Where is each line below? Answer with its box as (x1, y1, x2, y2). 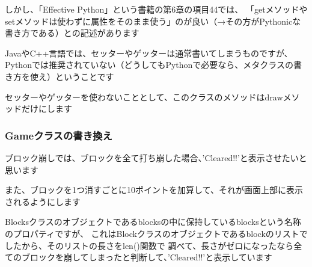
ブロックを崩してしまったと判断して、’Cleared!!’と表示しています (21, 251, 272, 263)
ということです (55, 70, 114, 82)
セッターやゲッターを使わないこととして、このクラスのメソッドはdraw (5, 90, 283, 103)
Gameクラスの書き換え (5, 127, 112, 143)
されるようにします (5, 195, 81, 207)
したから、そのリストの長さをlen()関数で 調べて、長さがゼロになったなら (5, 239, 294, 251)
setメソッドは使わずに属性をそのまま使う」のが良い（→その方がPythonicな (5, 14, 301, 27)
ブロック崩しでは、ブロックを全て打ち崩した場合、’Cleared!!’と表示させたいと (5, 151, 307, 164)
